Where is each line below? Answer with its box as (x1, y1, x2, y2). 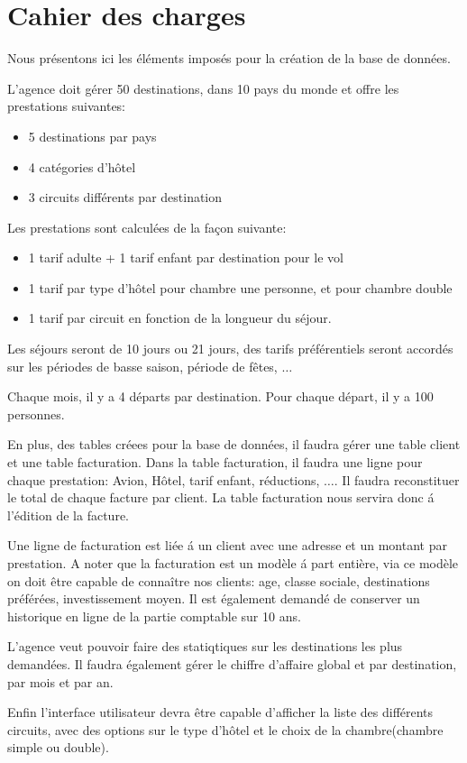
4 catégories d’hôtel (28, 157, 136, 176)
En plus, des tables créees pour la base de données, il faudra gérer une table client (7, 435, 461, 454)
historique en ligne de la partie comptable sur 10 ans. (7, 606, 301, 625)
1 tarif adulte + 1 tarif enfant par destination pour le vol (28, 248, 343, 267)
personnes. (7, 404, 65, 423)
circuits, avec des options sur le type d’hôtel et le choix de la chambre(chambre (7, 720, 444, 739)
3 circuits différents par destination (28, 188, 223, 207)
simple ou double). (7, 738, 109, 757)
